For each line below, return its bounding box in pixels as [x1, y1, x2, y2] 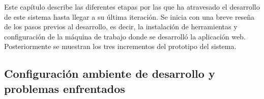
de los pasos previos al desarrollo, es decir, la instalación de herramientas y [4, 21, 238, 32]
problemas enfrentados [4, 80, 125, 96]
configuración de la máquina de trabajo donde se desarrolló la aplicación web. [4, 31, 246, 41]
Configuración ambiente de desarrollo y [4, 66, 215, 81]
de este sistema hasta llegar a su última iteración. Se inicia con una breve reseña [4, 11, 255, 22]
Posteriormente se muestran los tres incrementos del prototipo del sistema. [4, 41, 237, 52]
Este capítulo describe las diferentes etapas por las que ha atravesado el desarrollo [4, 2, 260, 12]
